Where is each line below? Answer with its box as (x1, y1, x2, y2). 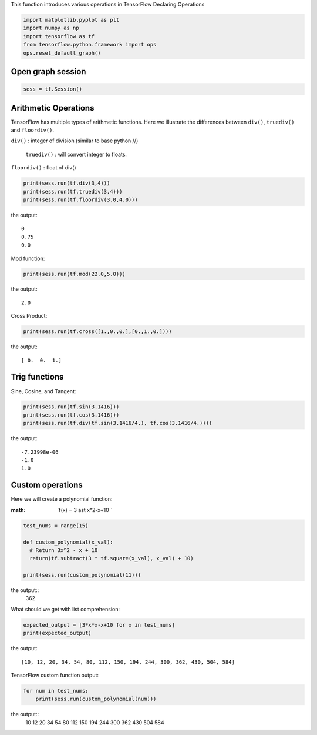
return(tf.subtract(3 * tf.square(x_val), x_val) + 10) (29, 555, 194, 562)
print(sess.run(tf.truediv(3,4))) (23, 188, 123, 195)
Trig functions (11, 372, 64, 382)
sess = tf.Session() (23, 86, 82, 92)
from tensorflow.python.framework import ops (23, 41, 157, 48)
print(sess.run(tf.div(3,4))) (23, 180, 110, 187)
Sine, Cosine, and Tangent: (11, 387, 76, 394)
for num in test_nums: (23, 687, 89, 694)
